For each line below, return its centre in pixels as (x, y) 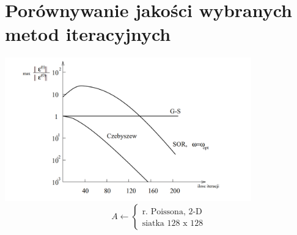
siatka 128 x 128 (173, 223)
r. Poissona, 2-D (172, 211)
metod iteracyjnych (88, 34)
